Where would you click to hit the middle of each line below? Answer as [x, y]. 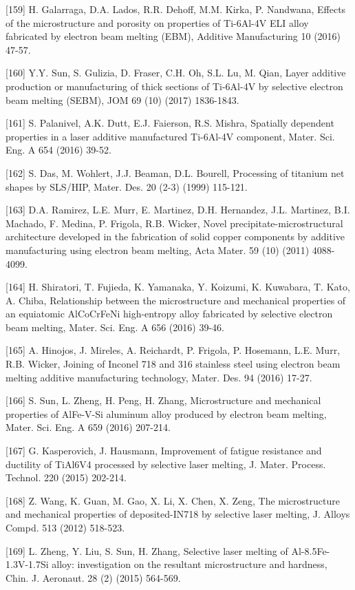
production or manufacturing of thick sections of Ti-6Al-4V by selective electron [174, 86]
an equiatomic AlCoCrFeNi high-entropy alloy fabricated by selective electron [169, 314]
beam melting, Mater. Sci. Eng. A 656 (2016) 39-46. [115, 327]
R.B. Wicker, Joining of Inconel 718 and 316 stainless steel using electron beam [173, 364]
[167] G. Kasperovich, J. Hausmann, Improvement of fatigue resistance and [164, 451]
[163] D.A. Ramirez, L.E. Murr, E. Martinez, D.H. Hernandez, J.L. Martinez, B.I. [178, 210]
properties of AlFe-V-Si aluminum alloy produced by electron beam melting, [166, 413]
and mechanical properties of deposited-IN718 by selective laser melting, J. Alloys [178, 514]
